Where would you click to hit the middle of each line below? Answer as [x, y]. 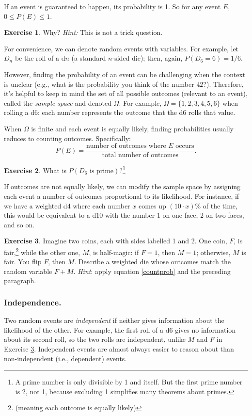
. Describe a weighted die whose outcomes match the [152, 262]
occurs [185, 146]
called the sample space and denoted [58, 103]
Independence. [33, 302]
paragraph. [20, 280]
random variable [28, 271]
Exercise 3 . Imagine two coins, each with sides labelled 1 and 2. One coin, [116, 241]
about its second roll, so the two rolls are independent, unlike [95, 339]
